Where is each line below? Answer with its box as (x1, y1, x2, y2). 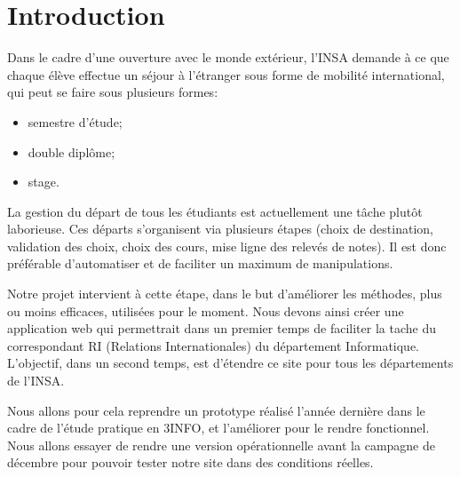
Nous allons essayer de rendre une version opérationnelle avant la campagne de (7, 435, 435, 454)
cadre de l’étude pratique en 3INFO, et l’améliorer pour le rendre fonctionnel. (7, 418, 430, 437)
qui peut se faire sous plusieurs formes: (7, 83, 218, 101)
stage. (28, 172, 59, 191)
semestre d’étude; (28, 112, 123, 131)
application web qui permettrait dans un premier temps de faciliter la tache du (7, 319, 436, 338)
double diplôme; (28, 142, 115, 161)
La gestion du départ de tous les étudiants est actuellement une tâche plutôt (7, 202, 423, 220)
